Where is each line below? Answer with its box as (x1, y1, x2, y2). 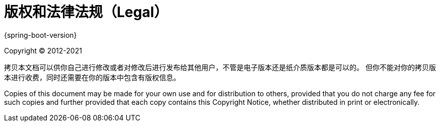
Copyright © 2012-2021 (4, 46, 82, 55)
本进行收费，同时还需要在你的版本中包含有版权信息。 (4, 73, 180, 82)
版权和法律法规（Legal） (4, 4, 169, 21)
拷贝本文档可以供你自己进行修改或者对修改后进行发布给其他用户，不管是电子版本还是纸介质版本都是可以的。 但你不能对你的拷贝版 (4, 62, 436, 72)
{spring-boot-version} (4, 30, 77, 39)
